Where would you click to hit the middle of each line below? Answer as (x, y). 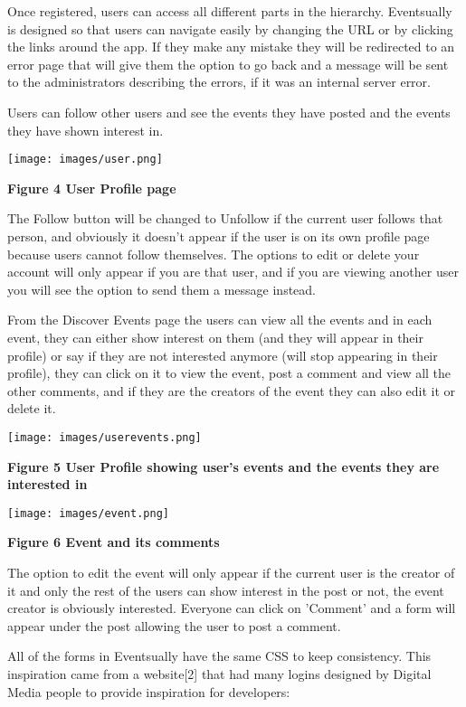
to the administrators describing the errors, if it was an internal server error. (219, 82)
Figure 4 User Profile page (92, 188)
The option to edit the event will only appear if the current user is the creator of (231, 573)
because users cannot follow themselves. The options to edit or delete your (214, 254)
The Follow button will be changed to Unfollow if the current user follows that (225, 218)
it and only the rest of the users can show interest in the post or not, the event (226, 590)
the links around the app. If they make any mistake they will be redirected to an (231, 47)
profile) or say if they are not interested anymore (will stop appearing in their (223, 355)
